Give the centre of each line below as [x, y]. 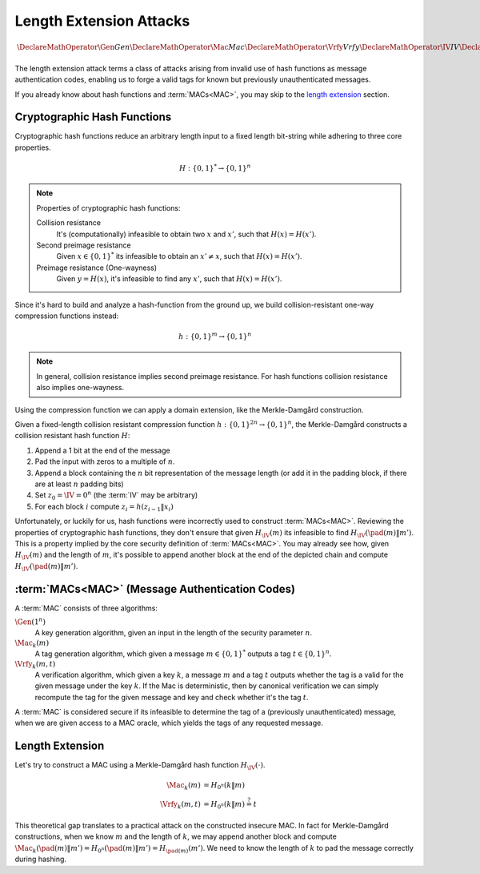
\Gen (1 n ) [30, 621]
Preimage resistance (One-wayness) [97, 268]
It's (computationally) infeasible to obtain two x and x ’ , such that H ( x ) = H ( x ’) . [186, 234]
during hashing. [41, 859]
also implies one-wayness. [80, 388]
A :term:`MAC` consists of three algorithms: [86, 608]
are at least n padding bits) [79, 484]
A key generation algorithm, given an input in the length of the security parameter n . [174, 632]
